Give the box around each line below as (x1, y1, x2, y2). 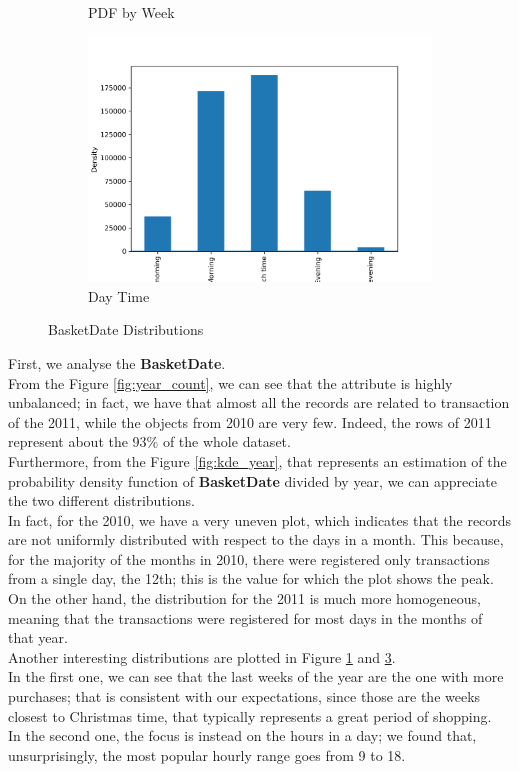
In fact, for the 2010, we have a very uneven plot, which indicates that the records (8, 509, 512, 530)
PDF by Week (88, 2, 175, 22)
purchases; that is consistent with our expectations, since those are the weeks (8, 686, 481, 707)
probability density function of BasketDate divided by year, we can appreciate (8, 470, 497, 491)
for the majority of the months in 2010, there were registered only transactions (8, 548, 490, 569)
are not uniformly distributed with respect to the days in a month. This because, (8, 529, 504, 550)
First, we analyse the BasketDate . (8, 352, 226, 373)
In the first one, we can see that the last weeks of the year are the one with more (8, 666, 504, 687)
